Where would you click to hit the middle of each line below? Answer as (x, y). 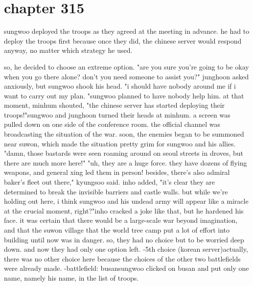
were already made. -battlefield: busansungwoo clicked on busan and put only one (126, 268)
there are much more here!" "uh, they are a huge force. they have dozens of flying (126, 162)
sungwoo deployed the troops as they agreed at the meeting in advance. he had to (127, 31)
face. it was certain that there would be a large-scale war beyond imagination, (121, 220)
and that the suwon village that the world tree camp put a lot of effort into (117, 230)
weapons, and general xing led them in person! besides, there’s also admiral (117, 172)
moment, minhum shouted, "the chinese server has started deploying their (115, 105)
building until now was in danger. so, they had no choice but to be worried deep (124, 239)
